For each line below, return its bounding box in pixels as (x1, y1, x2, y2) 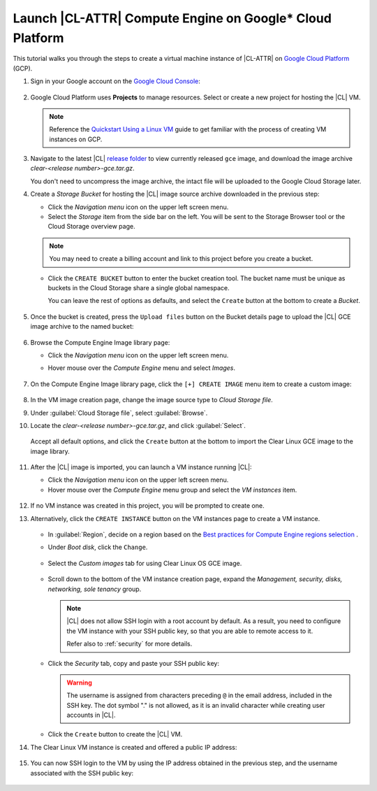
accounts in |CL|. (66, 711, 116, 720)
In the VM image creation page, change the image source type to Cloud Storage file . (30, 396, 274, 404)
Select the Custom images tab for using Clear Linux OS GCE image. (47, 559, 242, 567)
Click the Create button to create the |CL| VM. (47, 730, 183, 739)
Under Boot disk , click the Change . (47, 543, 148, 552)
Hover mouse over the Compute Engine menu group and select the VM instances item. (47, 485, 297, 494)
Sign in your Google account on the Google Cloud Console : (30, 77, 200, 85)
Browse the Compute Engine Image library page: (30, 338, 170, 346)
